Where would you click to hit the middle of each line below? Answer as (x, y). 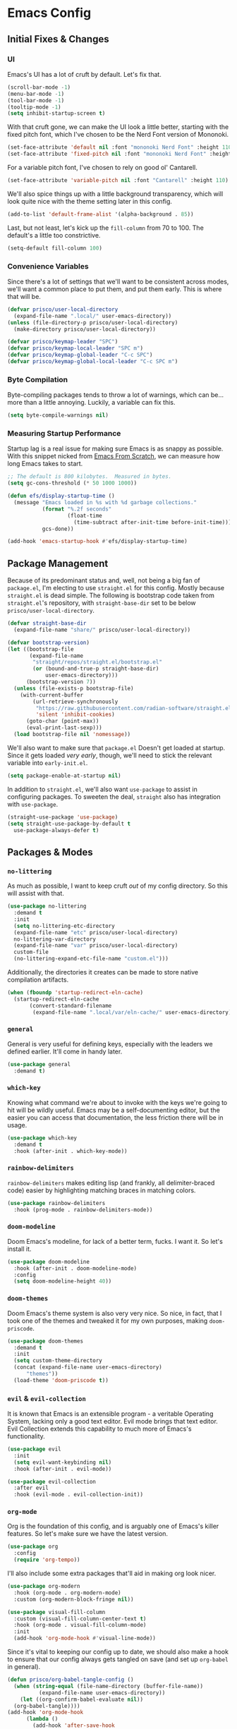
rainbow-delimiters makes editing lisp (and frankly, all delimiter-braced (111, 1183)
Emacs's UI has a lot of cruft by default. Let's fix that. (85, 74)
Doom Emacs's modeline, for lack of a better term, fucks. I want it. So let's (115, 1241)
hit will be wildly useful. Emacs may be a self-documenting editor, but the (114, 1110)
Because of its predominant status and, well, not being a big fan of (104, 580)
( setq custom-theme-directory (58, 1361)
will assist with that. (36, 893)
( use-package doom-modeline (49, 1261)
